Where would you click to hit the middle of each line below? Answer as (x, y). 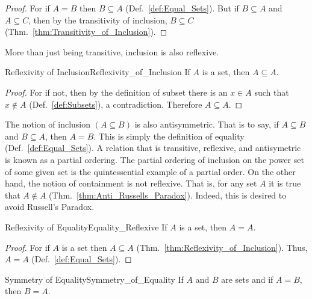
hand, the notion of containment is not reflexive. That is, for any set (131, 183)
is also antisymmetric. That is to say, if (207, 124)
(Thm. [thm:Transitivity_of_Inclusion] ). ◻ (86, 32)
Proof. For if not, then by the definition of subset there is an (116, 92)
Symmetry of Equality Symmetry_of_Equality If (94, 279)
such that (272, 92)
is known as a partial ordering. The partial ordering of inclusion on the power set (154, 159)
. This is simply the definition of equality (169, 136)
